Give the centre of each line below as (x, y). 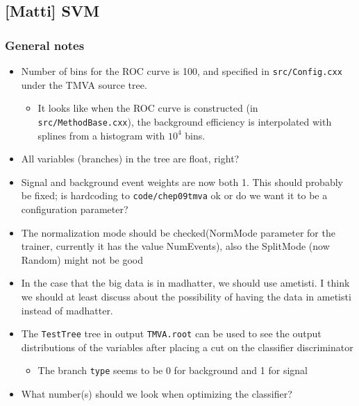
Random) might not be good (82, 259)
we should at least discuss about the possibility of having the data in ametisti (186, 296)
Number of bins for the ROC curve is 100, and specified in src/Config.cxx (182, 71)
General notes (45, 45)
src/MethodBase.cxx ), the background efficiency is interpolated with (185, 121)
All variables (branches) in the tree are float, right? (130, 159)
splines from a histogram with (101, 135)
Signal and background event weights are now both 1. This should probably (182, 181)
